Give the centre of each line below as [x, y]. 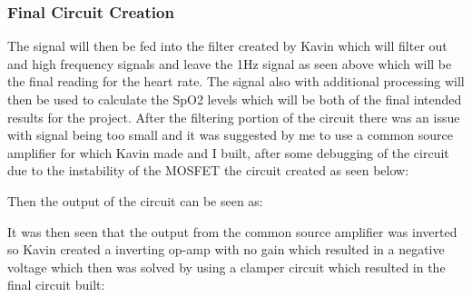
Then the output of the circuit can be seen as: [135, 200]
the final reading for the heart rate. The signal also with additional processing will [236, 81]
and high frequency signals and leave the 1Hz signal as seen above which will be [230, 63]
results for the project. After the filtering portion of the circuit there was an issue [234, 117]
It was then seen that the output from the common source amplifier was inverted [232, 231]
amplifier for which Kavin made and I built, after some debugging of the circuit [228, 152]
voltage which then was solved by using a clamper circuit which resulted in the [226, 267]
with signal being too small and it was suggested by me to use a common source [230, 135]
